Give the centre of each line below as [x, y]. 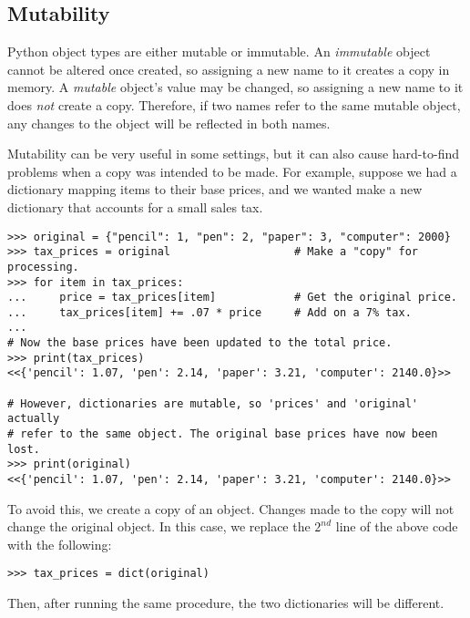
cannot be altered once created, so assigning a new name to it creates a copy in [229, 69]
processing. [43, 267]
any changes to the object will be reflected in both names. [169, 123]
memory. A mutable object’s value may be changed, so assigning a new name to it [235, 87]
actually [34, 419]
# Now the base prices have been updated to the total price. [200, 343]
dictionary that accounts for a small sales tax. [135, 206]
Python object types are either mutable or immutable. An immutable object [219, 51]
